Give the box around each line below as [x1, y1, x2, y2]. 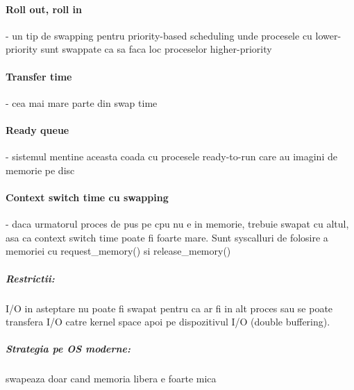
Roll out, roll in [6, 1, 82, 16]
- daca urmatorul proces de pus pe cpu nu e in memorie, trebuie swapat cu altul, [6, 217, 349, 231]
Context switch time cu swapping [6, 189, 169, 204]
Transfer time [6, 69, 72, 83]
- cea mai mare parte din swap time [6, 95, 158, 110]
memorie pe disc [6, 162, 75, 177]
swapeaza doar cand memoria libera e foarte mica [6, 371, 217, 386]
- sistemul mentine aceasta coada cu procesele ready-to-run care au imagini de [6, 149, 337, 164]
